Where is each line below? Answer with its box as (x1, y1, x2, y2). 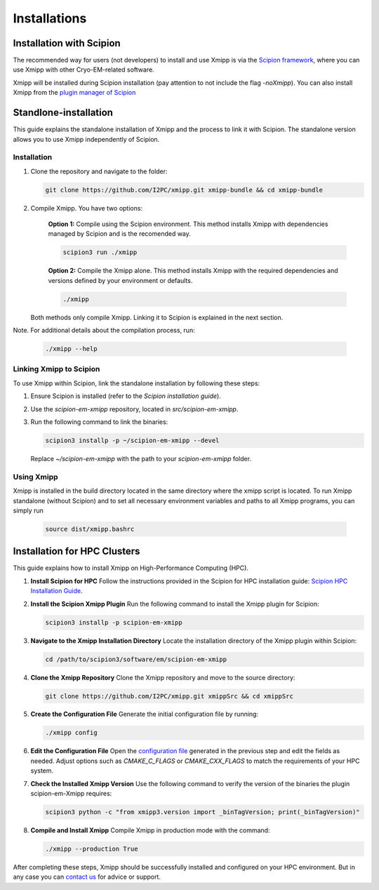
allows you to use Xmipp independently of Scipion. (13, 135, 160, 143)
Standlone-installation (13, 107, 114, 119)
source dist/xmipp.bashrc (45, 525, 135, 533)
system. (30, 766, 54, 775)
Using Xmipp (13, 472, 59, 481)
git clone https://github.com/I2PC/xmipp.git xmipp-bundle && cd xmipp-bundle (45, 186, 323, 194)
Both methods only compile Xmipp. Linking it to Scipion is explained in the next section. (30, 313, 284, 321)
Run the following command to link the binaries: (30, 418, 168, 426)
